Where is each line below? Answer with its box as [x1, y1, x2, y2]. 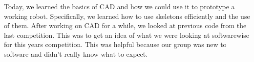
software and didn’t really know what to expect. [4, 48, 148, 59]
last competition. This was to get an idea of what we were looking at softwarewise [4, 30, 250, 40]
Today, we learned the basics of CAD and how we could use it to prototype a [4, 1, 235, 11]
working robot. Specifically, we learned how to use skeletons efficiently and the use [4, 11, 250, 21]
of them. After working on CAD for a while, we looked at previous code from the [4, 20, 247, 31]
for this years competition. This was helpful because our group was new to [4, 39, 227, 49]
